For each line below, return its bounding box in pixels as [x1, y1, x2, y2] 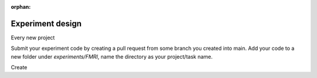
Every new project [11, 34, 55, 41]
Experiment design [11, 18, 82, 29]
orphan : [11, 4, 31, 10]
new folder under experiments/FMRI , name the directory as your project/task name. [11, 53, 213, 60]
